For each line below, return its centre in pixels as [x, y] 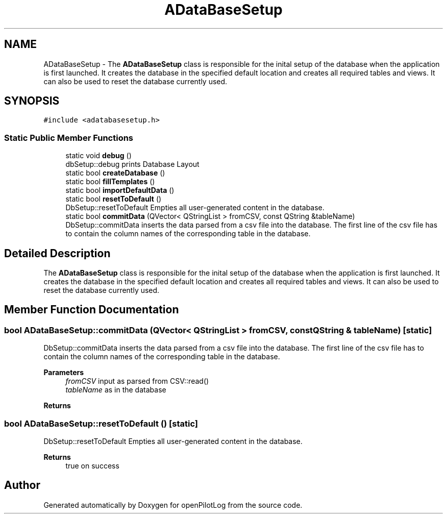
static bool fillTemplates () [110, 182]
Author [22, 485]
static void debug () [98, 156]
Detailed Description [57, 253]
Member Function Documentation [92, 310]
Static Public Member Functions [69, 138]
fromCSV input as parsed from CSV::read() [137, 381]
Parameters [64, 373]
